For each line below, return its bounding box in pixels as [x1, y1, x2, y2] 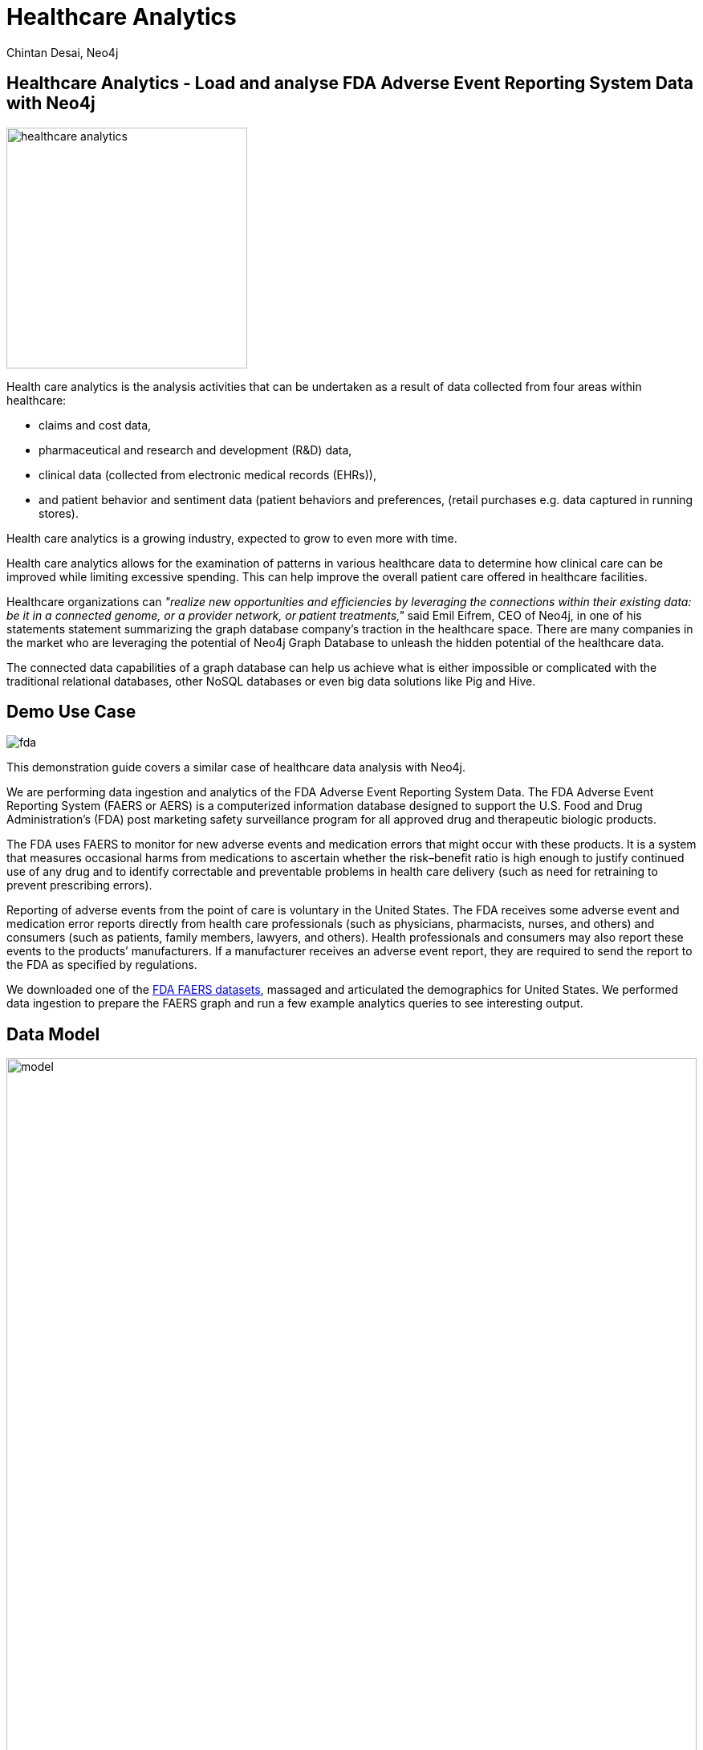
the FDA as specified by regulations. [6, 958, 197, 972]
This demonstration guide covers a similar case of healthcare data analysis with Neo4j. [6, 760, 466, 775]
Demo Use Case [6, 702, 136, 722]
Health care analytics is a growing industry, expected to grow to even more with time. [6, 531, 457, 545]
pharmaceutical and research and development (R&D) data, [39, 442, 352, 457]
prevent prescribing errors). [6, 878, 152, 893]
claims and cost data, [39, 417, 152, 432]
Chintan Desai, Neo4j [6, 45, 119, 59]
